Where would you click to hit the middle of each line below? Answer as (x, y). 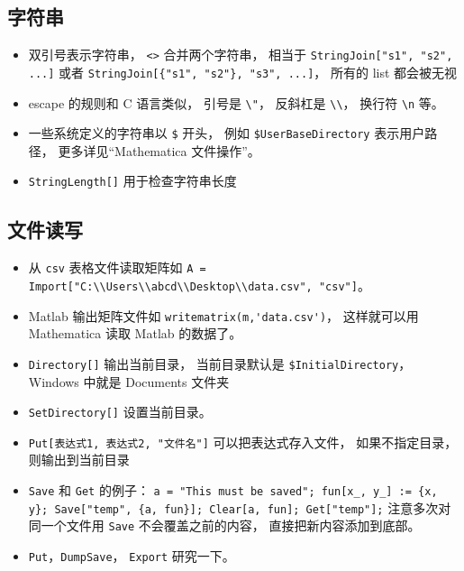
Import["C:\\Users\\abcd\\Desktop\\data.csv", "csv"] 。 (199, 285)
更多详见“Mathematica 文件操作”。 (159, 150)
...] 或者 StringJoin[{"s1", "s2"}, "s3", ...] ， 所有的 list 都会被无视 (243, 72)
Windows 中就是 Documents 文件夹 (129, 381)
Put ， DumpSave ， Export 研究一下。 (132, 555)
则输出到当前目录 (79, 460)
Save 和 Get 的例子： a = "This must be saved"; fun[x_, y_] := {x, (233, 490)
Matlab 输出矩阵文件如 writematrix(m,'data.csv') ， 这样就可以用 (223, 315)
